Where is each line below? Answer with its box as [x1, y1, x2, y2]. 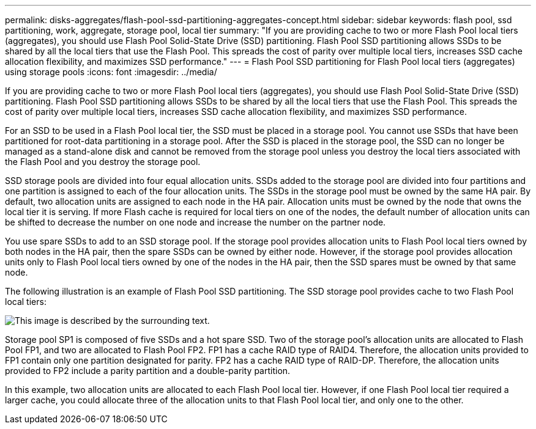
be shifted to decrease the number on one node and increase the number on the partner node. [5, 217, 386, 227]
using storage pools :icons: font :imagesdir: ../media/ [5, 67, 217, 77]
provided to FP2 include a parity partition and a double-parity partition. [5, 365, 291, 376]
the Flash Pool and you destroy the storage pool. [5, 156, 201, 167]
